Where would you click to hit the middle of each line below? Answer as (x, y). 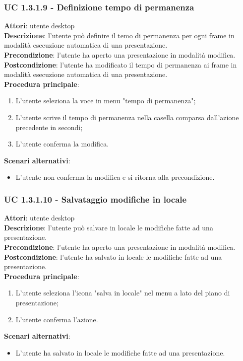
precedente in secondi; (49, 127)
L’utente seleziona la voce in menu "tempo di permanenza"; (106, 101)
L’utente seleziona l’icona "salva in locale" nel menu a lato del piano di (123, 293)
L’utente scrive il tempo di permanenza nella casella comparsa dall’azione (127, 117)
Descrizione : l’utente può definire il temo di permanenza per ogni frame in (119, 35)
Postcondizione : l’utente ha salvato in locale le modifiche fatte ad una (113, 256)
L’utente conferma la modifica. (62, 144)
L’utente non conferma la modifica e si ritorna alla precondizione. (115, 177)
